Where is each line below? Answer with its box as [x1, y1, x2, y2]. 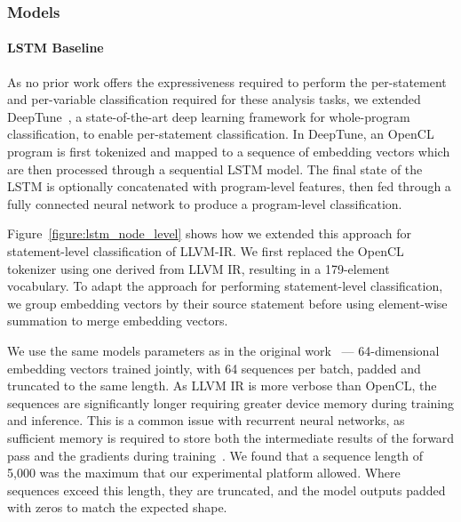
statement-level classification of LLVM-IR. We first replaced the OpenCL [7, 241, 404, 260]
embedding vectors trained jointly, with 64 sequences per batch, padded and [7, 358, 421, 377]
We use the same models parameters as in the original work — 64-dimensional [7, 341, 440, 359]
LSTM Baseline [7, 38, 104, 57]
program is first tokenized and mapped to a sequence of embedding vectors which [7, 142, 450, 161]
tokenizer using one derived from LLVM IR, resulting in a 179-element [7, 259, 390, 277]
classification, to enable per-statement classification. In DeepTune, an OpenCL [7, 124, 434, 143]
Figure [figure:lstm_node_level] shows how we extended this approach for [7, 224, 411, 243]
